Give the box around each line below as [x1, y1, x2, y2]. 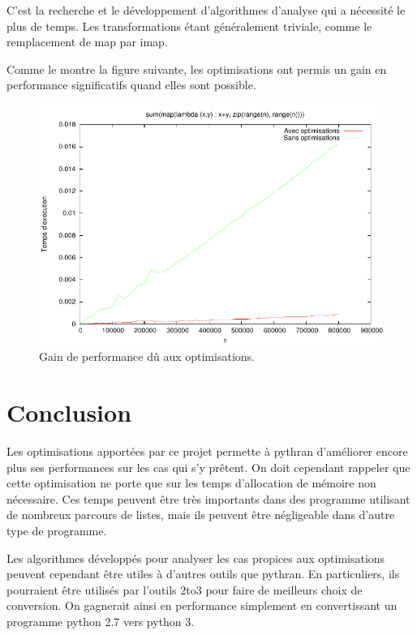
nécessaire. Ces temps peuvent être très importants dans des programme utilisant [6, 490, 411, 507]
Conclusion [6, 396, 132, 429]
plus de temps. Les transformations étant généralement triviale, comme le [6, 17, 372, 34]
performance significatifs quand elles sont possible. [6, 76, 256, 93]
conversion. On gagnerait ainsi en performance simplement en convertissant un [6, 597, 398, 614]
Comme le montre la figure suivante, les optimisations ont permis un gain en [6, 60, 387, 77]
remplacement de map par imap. [6, 33, 168, 50]
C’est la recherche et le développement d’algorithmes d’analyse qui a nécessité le [6, 2, 406, 18]
